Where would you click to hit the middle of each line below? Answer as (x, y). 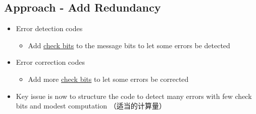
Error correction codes (50, 62)
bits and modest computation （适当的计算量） (91, 106)
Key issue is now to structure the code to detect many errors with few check (134, 96)
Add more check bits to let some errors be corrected (108, 79)
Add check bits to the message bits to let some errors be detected (129, 45)
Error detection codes (49, 28)
